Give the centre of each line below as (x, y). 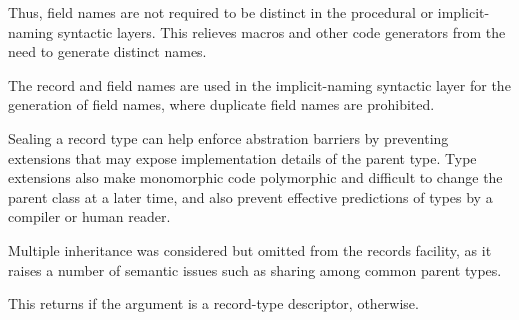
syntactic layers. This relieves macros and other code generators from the (281, 31)
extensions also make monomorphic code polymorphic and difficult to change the (255, 177)
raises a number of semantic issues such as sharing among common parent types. (255, 269)
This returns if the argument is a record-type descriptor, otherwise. (213, 303)
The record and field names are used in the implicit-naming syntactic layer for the (259, 84)
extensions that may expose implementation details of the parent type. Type (242, 157)
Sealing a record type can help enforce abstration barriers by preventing (228, 137)
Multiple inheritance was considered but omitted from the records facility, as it (250, 249)
